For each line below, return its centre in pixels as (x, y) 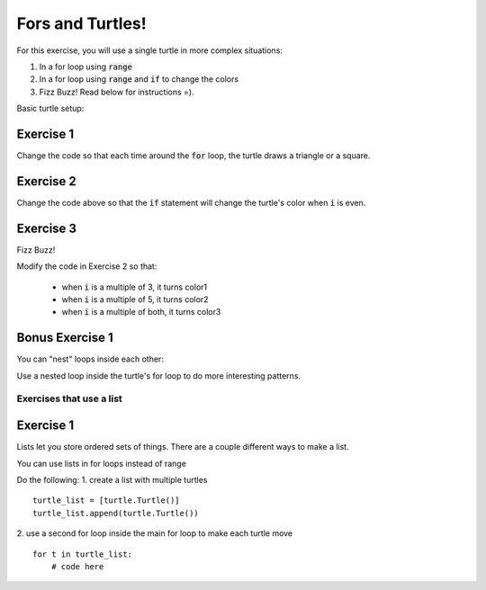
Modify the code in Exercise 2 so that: (87, 266)
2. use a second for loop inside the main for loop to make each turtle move (155, 533)
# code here (77, 566)
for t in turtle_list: (83, 554)
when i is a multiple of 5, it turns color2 (135, 299)
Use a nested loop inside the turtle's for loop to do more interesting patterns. (159, 375)
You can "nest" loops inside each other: (90, 359)
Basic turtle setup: (50, 109)
